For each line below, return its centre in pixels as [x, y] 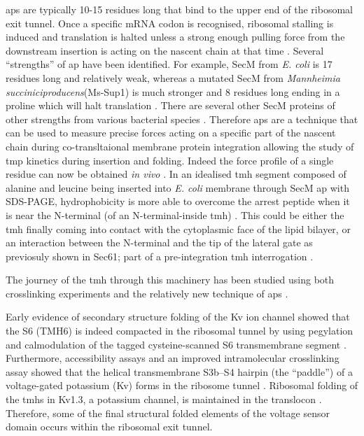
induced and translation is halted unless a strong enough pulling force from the [175, 37]
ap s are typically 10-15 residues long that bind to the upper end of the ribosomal [179, 9]
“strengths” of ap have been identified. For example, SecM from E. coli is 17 [169, 64]
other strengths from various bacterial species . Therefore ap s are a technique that [182, 119]
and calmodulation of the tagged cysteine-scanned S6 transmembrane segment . [176, 344]
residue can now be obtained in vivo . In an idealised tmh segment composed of [176, 174]
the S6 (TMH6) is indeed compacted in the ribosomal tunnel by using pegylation [180, 331]
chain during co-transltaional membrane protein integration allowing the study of [180, 146]
